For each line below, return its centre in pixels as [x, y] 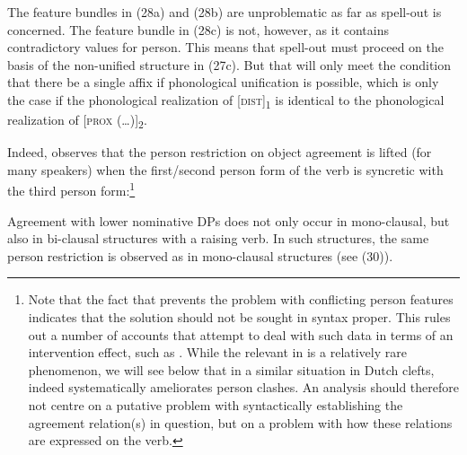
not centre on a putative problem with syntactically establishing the [216, 405]
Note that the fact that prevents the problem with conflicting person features [241, 299]
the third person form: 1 [71, 189]
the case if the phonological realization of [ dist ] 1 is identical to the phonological [226, 101]
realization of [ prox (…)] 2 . [77, 121]
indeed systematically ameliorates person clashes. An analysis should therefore [243, 387]
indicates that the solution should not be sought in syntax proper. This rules [239, 317]
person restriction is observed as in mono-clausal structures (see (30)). [200, 255]
